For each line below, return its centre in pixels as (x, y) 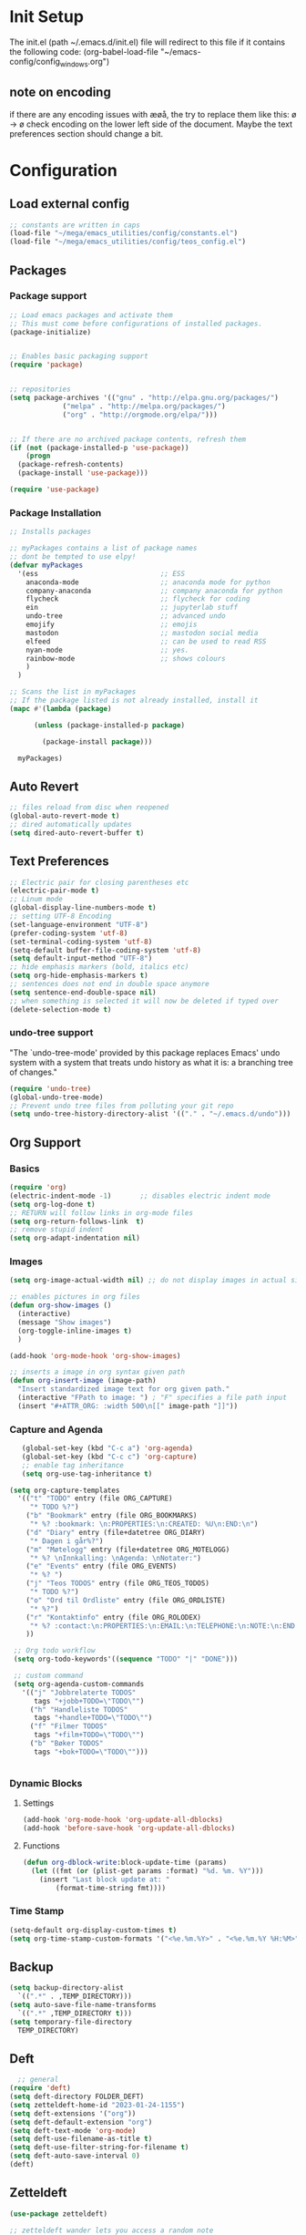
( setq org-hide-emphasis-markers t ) (79, 976)
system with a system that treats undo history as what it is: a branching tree (151, 1062)
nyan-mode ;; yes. (107, 650)
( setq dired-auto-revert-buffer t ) (77, 833)
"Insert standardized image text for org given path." (124, 1389)
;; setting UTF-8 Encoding (61, 917)
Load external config (70, 204)
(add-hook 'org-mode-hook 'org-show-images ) (95, 1355)
